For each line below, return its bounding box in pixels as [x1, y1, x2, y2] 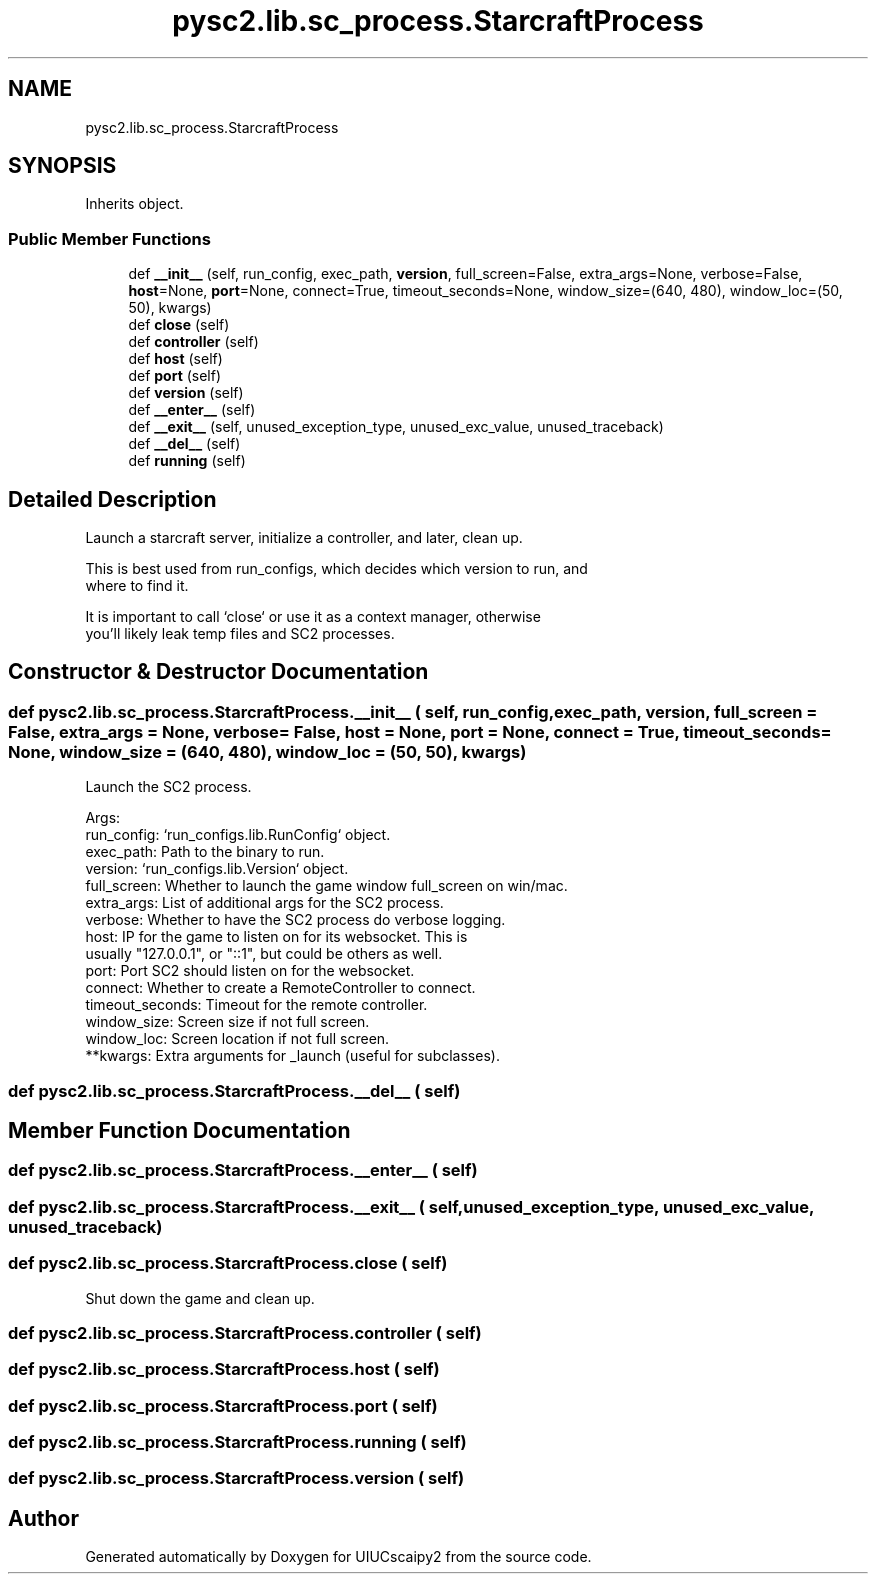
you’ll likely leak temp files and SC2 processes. [85, 625, 395, 643]
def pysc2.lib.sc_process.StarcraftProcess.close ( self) [8, 1253, 448, 1274]
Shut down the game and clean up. [85, 1289, 315, 1307]
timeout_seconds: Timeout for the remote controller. [85, 996, 428, 1014]
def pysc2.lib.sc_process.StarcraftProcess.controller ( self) [8, 1322, 482, 1343]
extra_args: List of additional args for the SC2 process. [85, 894, 444, 912]
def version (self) [128, 384, 244, 402]
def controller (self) [128, 333, 259, 351]
